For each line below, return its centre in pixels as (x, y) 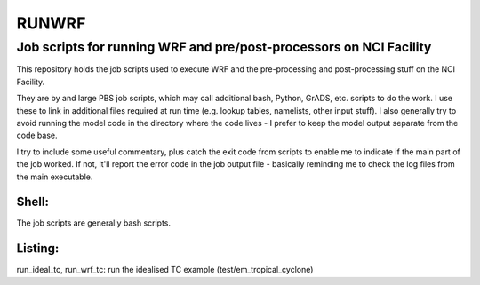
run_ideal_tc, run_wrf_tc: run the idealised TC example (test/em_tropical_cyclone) (165, 270)
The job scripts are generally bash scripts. (94, 223)
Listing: (38, 249)
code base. (37, 135)
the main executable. (55, 177)
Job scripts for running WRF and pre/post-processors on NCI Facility (224, 47)
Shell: (32, 202)
